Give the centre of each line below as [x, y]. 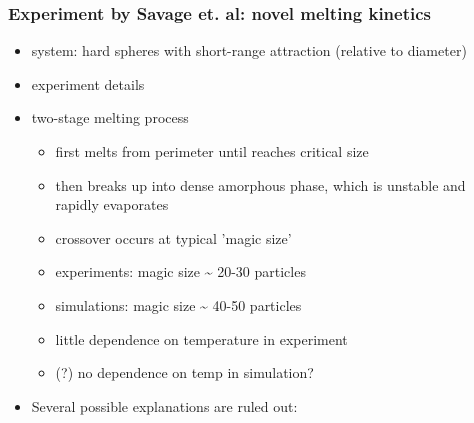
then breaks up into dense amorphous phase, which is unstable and [260, 184]
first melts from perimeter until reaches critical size [212, 151]
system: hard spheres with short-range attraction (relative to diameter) [249, 50]
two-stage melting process [110, 117]
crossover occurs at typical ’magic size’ [173, 237]
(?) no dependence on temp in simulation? [184, 372]
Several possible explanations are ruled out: [164, 405]
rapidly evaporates [112, 204]
